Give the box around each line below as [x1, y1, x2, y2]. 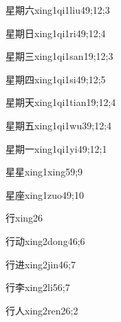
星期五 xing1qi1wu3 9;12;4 [5, 118, 112, 132]
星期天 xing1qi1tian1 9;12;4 [5, 95, 116, 109]
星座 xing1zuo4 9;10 [5, 187, 84, 202]
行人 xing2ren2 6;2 [5, 303, 78, 317]
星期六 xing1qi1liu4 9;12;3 [5, 3, 110, 17]
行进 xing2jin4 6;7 [5, 257, 76, 271]
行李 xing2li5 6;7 [5, 280, 70, 294]
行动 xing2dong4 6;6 [5, 233, 85, 248]
